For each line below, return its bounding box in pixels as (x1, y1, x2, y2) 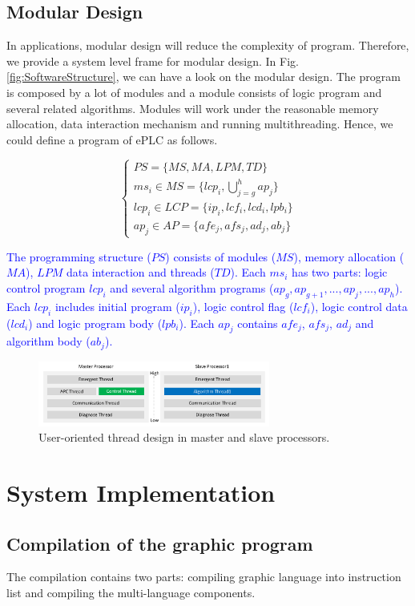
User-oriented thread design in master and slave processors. (38, 429, 330, 446)
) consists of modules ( (165, 248, 276, 265)
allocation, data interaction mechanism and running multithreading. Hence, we (6, 115, 393, 132)
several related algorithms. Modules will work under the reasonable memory (6, 99, 379, 116)
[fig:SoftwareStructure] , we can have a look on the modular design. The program (6, 68, 401, 85)
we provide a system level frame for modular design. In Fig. (6, 52, 299, 69)
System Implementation (6, 476, 276, 508)
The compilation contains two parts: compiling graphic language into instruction (6, 568, 401, 585)
